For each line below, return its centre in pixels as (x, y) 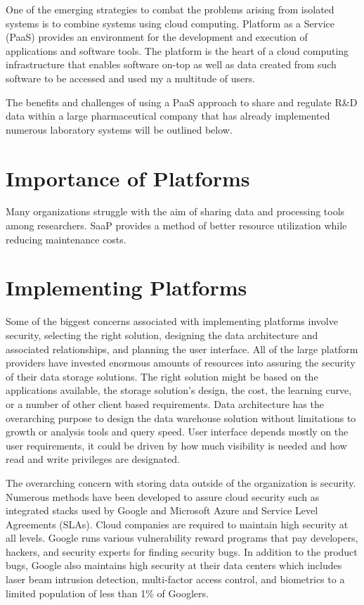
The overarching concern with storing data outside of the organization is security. (181, 482)
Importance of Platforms (128, 178)
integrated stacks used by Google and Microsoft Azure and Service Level (162, 510)
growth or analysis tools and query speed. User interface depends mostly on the (177, 432)
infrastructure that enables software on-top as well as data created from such (171, 64)
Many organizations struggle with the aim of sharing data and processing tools (175, 211)
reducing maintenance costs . (66, 239)
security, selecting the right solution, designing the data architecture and (162, 335)
